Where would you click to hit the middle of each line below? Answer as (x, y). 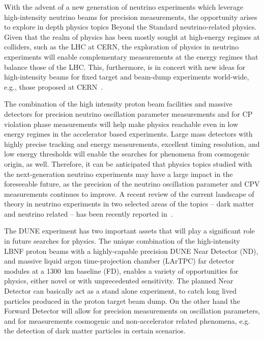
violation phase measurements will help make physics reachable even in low (121, 124)
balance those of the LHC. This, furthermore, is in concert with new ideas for (125, 67)
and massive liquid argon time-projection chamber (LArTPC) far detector (119, 261)
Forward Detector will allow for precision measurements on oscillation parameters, (132, 311)
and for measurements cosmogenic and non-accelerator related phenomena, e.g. (127, 320)
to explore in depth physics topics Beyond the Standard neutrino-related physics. (130, 27)
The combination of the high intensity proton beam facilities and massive (118, 104)
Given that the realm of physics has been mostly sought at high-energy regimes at (132, 36)
